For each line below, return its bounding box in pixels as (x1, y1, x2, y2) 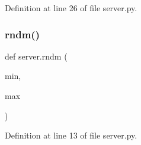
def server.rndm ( (5, 50, 68, 62)
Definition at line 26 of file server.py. (5, 2, 137, 14)
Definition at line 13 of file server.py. (5, 129, 137, 141)
